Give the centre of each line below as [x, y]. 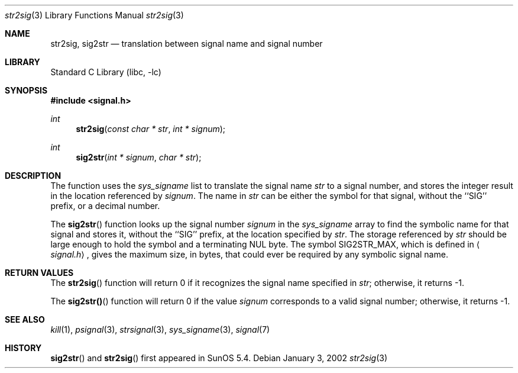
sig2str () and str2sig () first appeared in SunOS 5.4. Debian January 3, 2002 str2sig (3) [219, 358]
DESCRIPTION [33, 176]
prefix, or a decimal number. [105, 206]
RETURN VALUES [39, 273]
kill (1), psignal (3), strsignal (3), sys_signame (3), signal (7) [160, 329]
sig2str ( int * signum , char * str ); [139, 157]
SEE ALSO [25, 319]
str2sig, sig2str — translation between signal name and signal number [187, 44]
